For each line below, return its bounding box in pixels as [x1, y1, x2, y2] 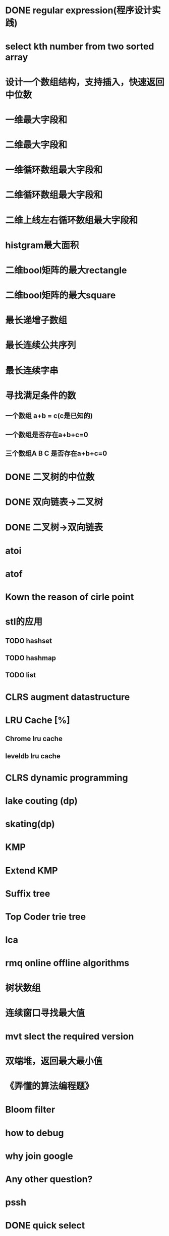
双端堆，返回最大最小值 [5, 1056, 103, 1067]
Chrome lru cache [5, 735, 63, 743]
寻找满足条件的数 [5, 390, 77, 401]
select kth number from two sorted [5, 41, 154, 52]
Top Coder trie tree [5, 911, 86, 922]
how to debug [5, 1127, 64, 1139]
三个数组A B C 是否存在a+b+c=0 [5, 449, 107, 457]
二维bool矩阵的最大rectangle [5, 264, 127, 276]
